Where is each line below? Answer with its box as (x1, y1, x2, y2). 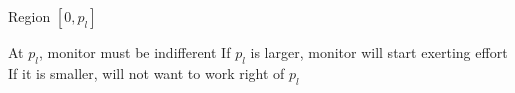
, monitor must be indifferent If (38, 42, 231, 62)
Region (8, 6, 51, 26)
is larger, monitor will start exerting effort (250, 42, 508, 62)
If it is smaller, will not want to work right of (8, 62, 285, 83)
